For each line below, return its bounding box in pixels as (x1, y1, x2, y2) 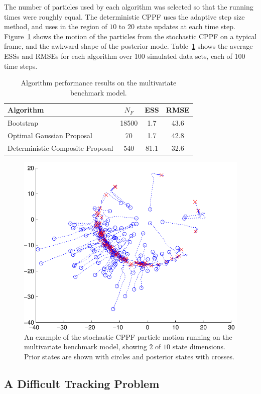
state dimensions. (172, 341, 225, 352)
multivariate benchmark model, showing (24, 341, 147, 352)
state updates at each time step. (137, 21, 235, 32)
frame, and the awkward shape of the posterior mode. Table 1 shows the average (4, 41, 253, 51)
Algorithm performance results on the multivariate (21, 77, 177, 88)
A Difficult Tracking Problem (4, 375, 160, 391)
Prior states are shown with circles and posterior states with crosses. (24, 351, 234, 361)
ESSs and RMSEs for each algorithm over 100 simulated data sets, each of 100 (4, 50, 245, 61)
